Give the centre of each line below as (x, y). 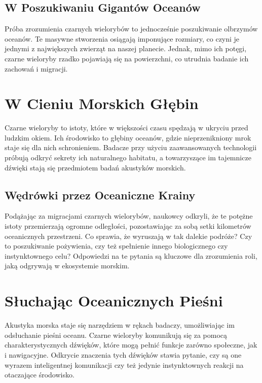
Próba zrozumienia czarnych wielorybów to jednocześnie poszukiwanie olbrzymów (131, 29)
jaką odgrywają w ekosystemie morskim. (67, 266)
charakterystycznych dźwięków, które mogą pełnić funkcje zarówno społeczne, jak (131, 345)
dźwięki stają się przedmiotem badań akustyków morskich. (95, 167)
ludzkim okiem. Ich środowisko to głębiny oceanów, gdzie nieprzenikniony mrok (128, 137)
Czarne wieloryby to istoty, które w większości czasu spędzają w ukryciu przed (126, 128)
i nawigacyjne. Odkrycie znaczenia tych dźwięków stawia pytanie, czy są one (123, 354)
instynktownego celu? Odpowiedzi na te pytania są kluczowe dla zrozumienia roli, (131, 255)
